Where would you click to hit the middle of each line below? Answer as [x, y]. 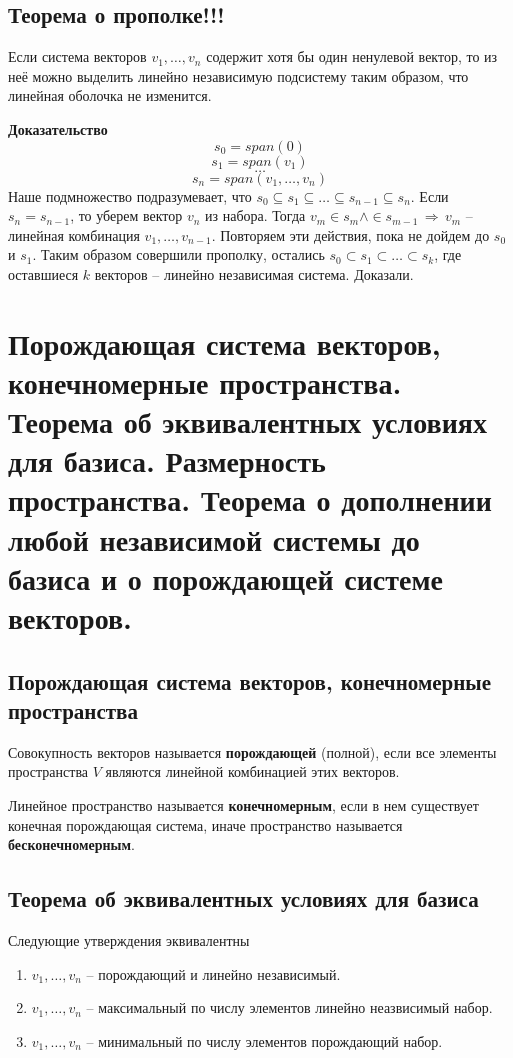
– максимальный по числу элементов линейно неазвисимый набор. [289, 1007]
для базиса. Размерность [167, 460]
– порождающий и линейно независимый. [213, 973]
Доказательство [58, 128]
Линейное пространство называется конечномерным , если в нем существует [243, 805]
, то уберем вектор [126, 215]
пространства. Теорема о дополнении [250, 499]
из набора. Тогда [255, 215]
